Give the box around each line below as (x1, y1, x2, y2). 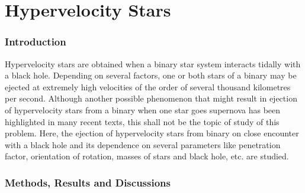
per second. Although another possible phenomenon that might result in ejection (5, 92, 297, 104)
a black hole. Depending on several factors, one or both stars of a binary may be (5, 69, 297, 81)
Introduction (5, 34, 66, 49)
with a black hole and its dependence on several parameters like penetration (5, 138, 281, 151)
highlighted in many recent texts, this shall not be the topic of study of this (5, 115, 280, 127)
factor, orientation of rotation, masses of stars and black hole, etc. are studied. (5, 150, 289, 162)
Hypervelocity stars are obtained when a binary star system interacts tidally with (5, 57, 301, 70)
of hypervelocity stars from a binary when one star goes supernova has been (5, 103, 281, 116)
